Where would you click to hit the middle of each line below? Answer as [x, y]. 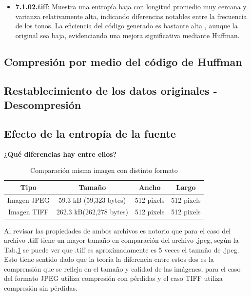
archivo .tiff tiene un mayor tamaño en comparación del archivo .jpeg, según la [121, 240]
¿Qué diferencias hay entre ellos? [60, 154]
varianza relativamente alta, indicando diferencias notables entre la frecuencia [131, 16]
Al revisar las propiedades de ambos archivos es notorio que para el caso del [117, 230]
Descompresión [43, 104]
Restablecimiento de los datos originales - [111, 90]
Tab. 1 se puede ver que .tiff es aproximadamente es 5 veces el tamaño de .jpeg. [122, 249]
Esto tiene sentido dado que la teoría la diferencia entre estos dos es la [109, 259]
